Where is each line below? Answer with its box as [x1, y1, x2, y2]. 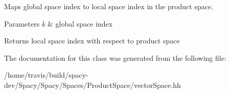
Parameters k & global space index [4, 18, 113, 29]
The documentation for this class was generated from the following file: [4, 52, 226, 63]
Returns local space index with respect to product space [4, 35, 180, 46]
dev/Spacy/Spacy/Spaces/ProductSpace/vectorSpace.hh [4, 79, 181, 90]
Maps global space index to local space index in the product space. [4, 1, 214, 11]
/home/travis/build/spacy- [4, 69, 88, 80]
